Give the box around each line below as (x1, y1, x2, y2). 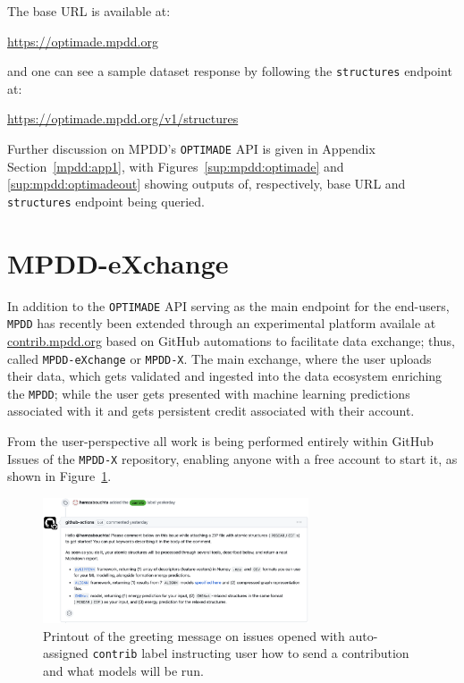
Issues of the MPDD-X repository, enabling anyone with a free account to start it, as (7, 449, 458, 468)
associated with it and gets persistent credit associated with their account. (7, 401, 415, 420)
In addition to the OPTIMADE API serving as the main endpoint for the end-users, (7, 296, 450, 315)
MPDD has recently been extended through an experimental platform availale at (7, 314, 436, 333)
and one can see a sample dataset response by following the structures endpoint (7, 62, 452, 80)
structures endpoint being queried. (7, 191, 206, 210)
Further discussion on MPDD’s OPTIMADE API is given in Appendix (7, 139, 375, 158)
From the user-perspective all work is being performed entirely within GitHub (7, 432, 434, 451)
